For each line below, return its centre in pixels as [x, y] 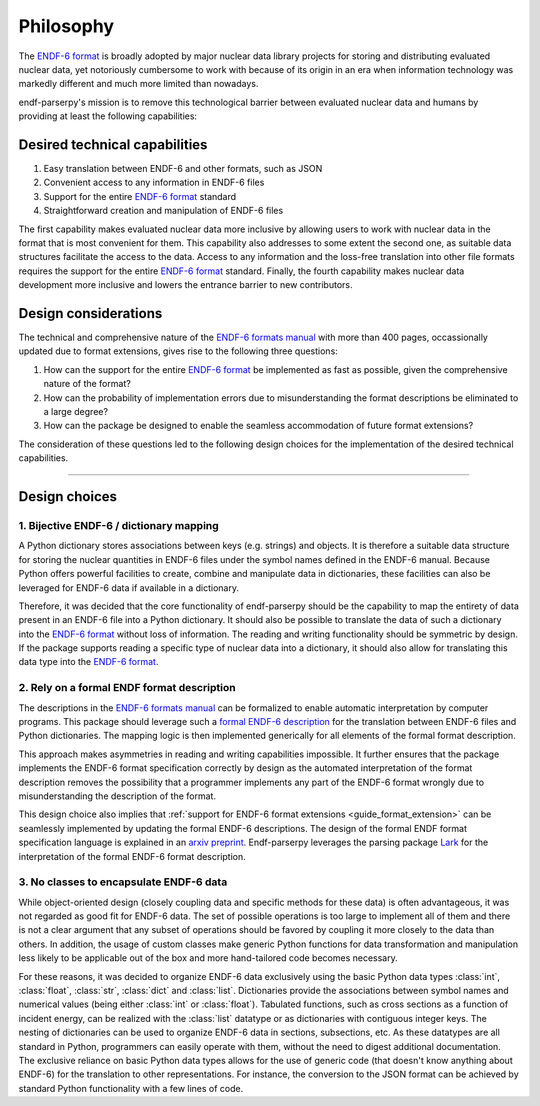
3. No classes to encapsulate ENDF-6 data [123, 882]
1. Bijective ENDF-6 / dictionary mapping [118, 525]
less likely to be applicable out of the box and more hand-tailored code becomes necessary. [208, 958]
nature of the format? [87, 384]
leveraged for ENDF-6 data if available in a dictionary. [129, 587]
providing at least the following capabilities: [108, 116]
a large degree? [76, 411]
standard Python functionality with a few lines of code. [131, 1088]
